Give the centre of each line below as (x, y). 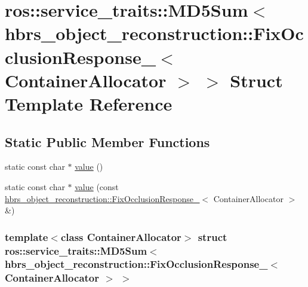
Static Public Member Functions (107, 141)
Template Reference (89, 103)
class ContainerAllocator (121, 236)
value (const (97, 186)
